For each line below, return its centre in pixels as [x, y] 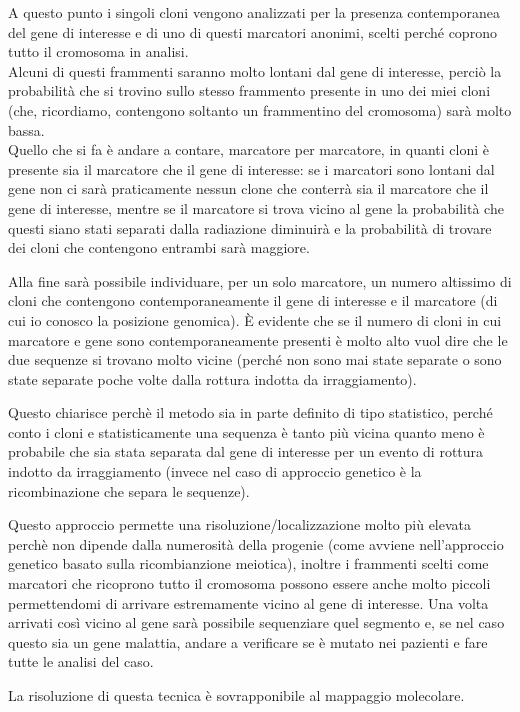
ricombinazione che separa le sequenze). [129, 490]
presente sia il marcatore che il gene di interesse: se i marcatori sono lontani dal [251, 168]
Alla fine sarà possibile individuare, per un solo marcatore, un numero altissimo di [260, 280]
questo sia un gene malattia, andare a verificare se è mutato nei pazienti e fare [248, 641]
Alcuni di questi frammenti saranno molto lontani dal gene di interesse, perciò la [255, 70]
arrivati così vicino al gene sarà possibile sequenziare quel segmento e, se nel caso [256, 622]
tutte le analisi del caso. [81, 661]
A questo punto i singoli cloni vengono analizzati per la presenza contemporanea [254, 12]
